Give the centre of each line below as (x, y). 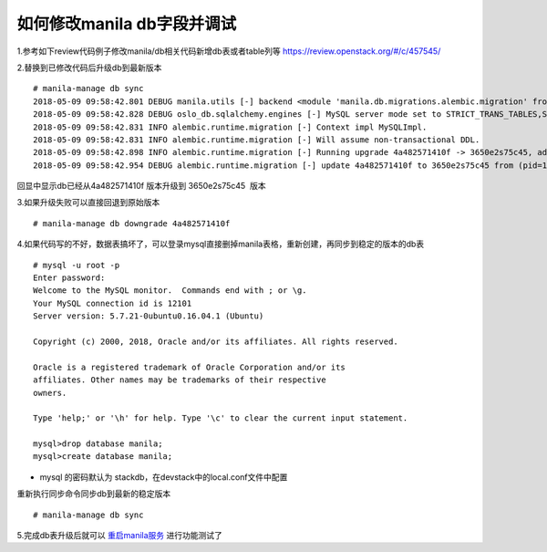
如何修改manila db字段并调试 (127, 24)
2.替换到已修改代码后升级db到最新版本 (89, 68)
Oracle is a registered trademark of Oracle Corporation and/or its (189, 367)
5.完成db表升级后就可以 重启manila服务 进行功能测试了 (120, 536)
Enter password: (69, 278)
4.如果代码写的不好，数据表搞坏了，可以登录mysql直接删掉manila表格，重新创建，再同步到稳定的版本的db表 (221, 244)
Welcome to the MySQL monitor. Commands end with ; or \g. (170, 291)
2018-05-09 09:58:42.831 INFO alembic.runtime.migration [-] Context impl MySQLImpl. (230, 127)
